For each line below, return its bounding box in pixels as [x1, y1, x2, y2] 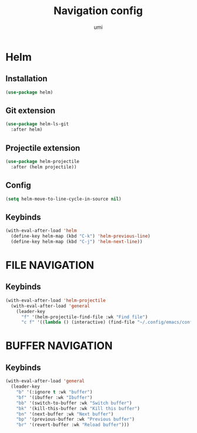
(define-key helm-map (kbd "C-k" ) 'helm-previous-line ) [11, 234, 151, 239]
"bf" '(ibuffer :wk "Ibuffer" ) [16, 394, 93, 401]
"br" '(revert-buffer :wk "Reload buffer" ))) [16, 422, 130, 428]
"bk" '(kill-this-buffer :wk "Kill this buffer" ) [16, 405, 141, 411]
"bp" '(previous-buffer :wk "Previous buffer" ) [16, 417, 135, 422]
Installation [5, 74, 48, 84]
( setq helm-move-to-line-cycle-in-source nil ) [5, 196, 122, 202]
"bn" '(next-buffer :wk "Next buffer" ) [16, 411, 114, 417]
